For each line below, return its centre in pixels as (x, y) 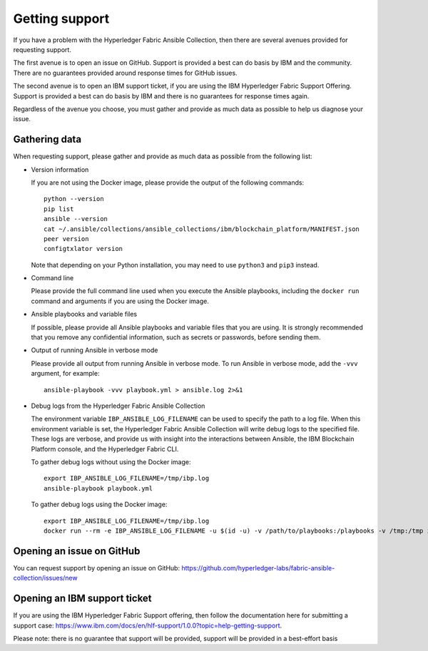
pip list (59, 209)
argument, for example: (65, 374)
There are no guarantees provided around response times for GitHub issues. (126, 73)
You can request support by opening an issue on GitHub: (97, 568)
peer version (66, 239)
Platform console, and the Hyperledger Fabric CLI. (105, 448)
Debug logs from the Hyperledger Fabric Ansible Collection (118, 406)
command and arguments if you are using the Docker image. (120, 301)
